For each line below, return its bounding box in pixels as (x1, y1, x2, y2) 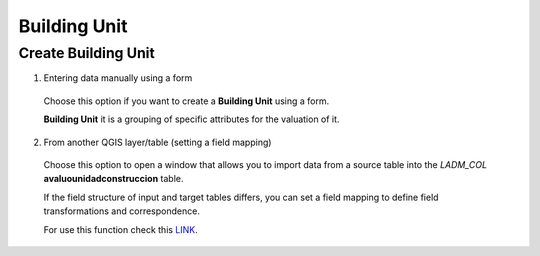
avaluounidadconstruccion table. (43, 173, 184, 185)
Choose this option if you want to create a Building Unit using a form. (43, 95, 330, 107)
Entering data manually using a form (43, 72, 193, 84)
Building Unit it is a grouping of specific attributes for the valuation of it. (43, 113, 340, 125)
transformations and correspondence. (43, 205, 200, 217)
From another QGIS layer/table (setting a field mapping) (43, 136, 272, 148)
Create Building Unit (18, 44, 155, 62)
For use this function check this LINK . (43, 223, 199, 235)
